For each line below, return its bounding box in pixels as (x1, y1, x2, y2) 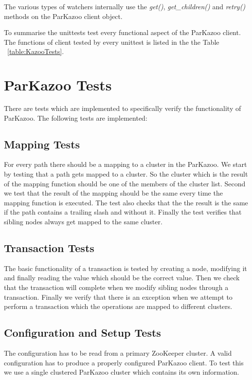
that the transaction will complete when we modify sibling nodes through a (4, 282, 229, 292)
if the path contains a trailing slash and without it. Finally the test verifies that (4, 207, 242, 217)
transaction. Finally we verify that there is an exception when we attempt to (4, 291, 233, 302)
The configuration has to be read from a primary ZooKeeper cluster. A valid (4, 348, 232, 358)
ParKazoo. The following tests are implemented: (4, 112, 147, 123)
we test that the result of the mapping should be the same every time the (4, 188, 223, 198)
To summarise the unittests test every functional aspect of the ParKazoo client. (4, 27, 241, 37)
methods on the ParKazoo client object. (4, 11, 123, 21)
